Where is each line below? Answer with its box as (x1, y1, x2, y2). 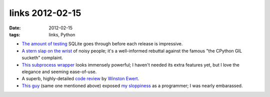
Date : (9, 25, 21, 31)
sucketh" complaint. (21, 55, 63, 61)
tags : (9, 31, 20, 37)
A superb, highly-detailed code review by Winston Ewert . (21, 76, 139, 82)
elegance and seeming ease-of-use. (21, 69, 97, 75)
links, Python (48, 31, 75, 37)
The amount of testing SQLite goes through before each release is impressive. (21, 41, 183, 47)
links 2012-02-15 (9, 7, 81, 18)
